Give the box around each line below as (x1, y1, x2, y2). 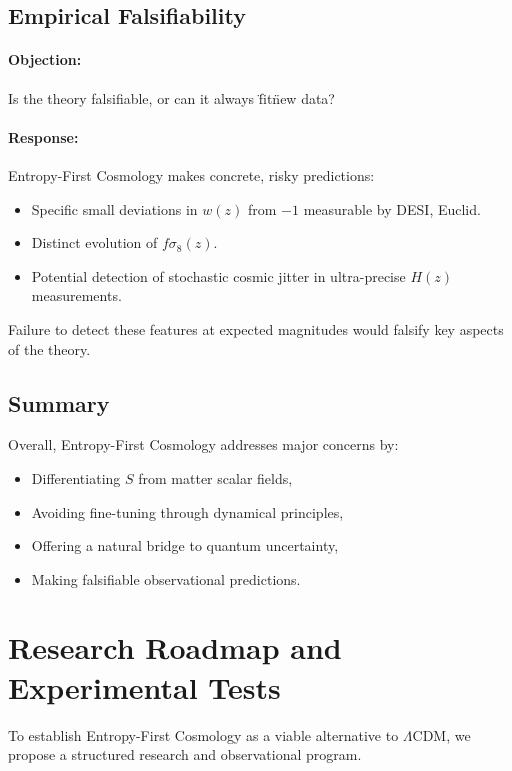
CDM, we (412, 724, 471, 745)
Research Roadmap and (8, 627, 342, 668)
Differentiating (31, 467, 121, 488)
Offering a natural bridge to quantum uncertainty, (31, 535, 339, 556)
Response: (8, 126, 79, 147)
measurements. (31, 285, 122, 306)
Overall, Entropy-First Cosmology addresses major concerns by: (8, 434, 399, 455)
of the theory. (8, 338, 91, 359)
